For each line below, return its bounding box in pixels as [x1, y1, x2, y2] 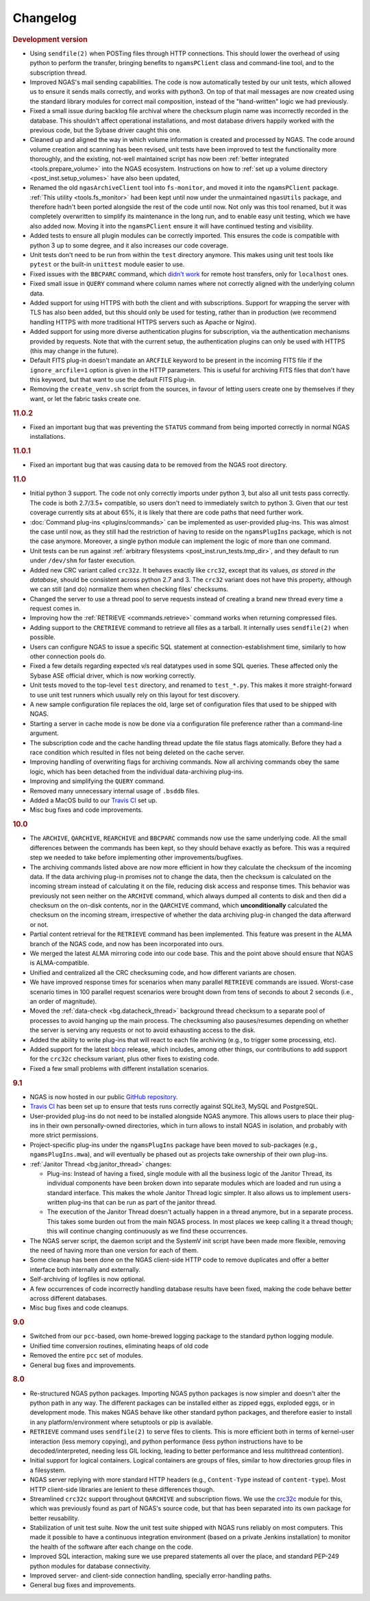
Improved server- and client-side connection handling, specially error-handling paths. [29, 1572, 272, 1580]
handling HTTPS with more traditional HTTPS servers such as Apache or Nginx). [29, 317, 257, 326]
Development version [12, 34, 88, 44]
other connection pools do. [29, 652, 106, 661]
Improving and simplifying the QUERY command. [29, 777, 165, 785]
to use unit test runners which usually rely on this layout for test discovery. [29, 690, 240, 699]
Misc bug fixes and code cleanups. [29, 1303, 129, 1312]
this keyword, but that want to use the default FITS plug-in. [29, 376, 196, 384]
